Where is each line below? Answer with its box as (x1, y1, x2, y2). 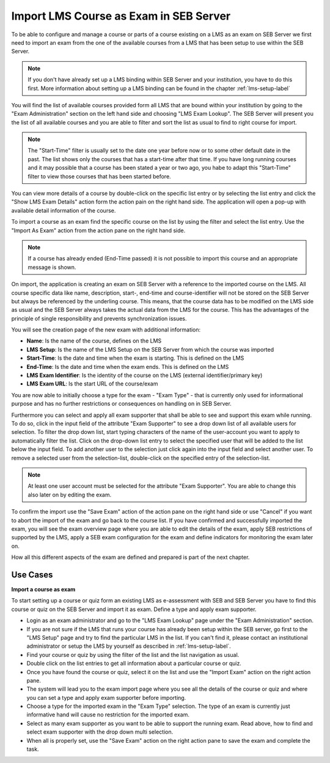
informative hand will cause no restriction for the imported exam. (26, 711, 189, 718)
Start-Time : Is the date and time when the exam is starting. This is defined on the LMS (26, 354, 244, 362)
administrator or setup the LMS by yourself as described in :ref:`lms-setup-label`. (26, 642, 232, 650)
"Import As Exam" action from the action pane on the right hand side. (11, 227, 186, 234)
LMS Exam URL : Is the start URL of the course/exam (26, 380, 158, 387)
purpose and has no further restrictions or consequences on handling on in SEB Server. (11, 400, 232, 408)
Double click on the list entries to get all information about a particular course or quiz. (26, 659, 241, 667)
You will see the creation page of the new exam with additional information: (11, 326, 201, 333)
